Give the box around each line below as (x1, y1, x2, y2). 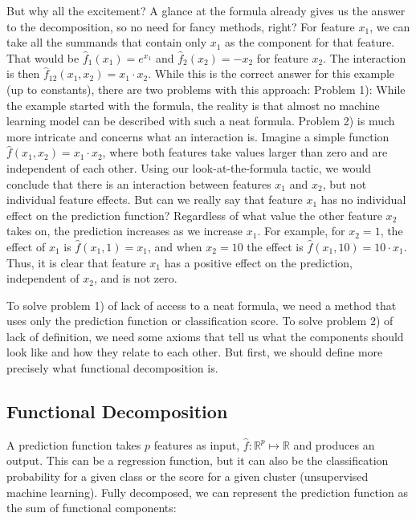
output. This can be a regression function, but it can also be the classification (6, 452, 389, 469)
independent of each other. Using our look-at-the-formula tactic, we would (6, 159, 372, 176)
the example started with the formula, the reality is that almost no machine (6, 96, 380, 113)
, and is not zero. (94, 270, 177, 287)
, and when (147, 238, 202, 254)
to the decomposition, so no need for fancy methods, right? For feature (6, 18, 355, 35)
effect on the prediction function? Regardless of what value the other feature (6, 206, 382, 223)
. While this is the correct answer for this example (148, 65, 395, 82)
